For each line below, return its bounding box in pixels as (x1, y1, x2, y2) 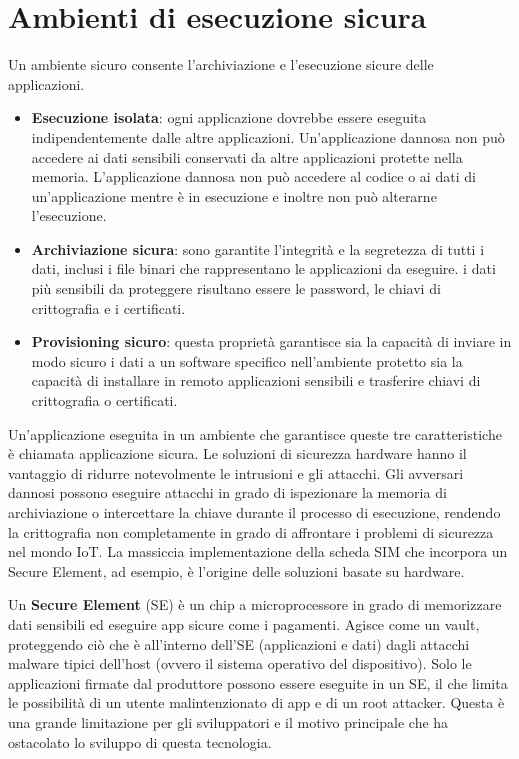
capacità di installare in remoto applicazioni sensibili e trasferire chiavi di (31, 370, 481, 391)
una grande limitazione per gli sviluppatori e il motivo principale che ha (8, 711, 449, 732)
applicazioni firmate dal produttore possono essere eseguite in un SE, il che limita (8, 672, 508, 693)
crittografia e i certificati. (31, 297, 186, 318)
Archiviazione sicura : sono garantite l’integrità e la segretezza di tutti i (31, 238, 485, 259)
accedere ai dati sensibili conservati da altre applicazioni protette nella (31, 146, 463, 167)
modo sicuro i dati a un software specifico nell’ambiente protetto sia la (31, 350, 463, 371)
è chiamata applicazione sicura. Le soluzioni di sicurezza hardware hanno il (8, 443, 467, 464)
